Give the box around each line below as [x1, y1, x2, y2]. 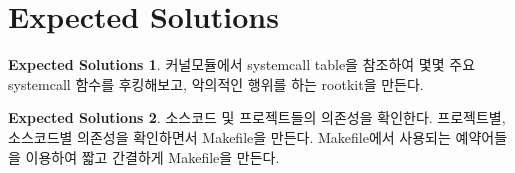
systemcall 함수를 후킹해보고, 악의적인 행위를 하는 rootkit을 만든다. [8, 73, 424, 94]
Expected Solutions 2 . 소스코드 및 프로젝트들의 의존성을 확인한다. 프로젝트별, [8, 107, 506, 128]
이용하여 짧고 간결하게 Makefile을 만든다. [25, 146, 280, 167]
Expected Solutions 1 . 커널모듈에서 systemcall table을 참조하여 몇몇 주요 [8, 54, 476, 75]
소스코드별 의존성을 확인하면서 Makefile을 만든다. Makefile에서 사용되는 [8, 126, 451, 147]
